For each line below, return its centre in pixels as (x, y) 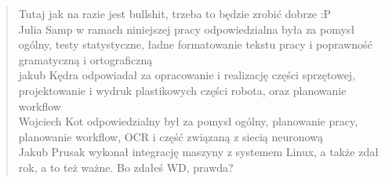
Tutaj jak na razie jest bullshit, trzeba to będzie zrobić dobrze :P (175, 13)
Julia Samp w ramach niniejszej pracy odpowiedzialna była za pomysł (187, 29)
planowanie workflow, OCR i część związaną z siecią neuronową (171, 136)
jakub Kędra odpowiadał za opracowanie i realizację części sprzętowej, (187, 75)
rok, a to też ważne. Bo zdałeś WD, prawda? (126, 167)
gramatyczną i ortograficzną (85, 59)
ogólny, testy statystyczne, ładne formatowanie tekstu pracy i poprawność (195, 44)
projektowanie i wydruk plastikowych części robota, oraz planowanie (182, 90)
